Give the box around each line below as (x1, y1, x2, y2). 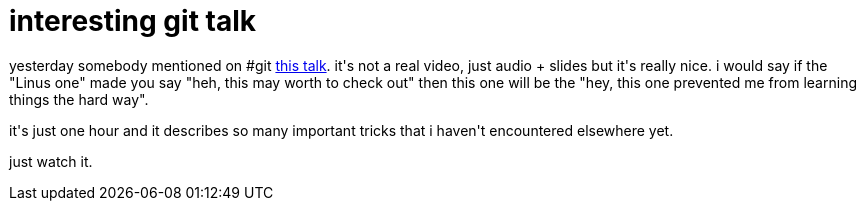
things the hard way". (9, 90, 149, 108)
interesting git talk (9, 4, 256, 38)
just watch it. (9, 152, 93, 170)
